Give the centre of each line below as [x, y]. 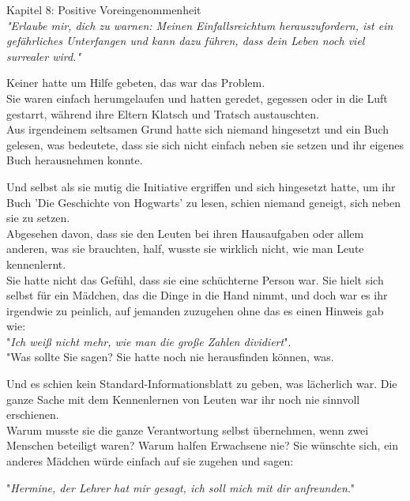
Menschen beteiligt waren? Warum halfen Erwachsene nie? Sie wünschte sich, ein [203, 445]
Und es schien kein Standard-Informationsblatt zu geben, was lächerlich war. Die [202, 384]
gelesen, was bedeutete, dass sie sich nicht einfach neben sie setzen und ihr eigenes [205, 144]
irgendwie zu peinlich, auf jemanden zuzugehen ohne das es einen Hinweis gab [195, 310]
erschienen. [33, 414]
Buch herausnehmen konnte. [75, 160]
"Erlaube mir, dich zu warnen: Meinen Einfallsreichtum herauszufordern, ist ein [200, 25]
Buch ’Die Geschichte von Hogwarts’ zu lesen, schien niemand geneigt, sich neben [204, 202]
